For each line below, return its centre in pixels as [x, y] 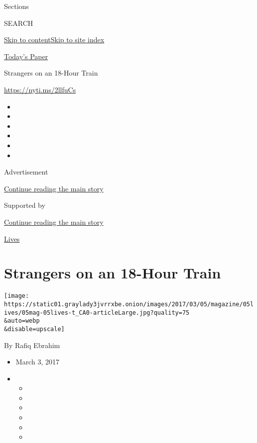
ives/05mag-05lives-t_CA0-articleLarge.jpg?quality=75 [97, 312]
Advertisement [26, 172]
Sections [16, 6]
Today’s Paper [26, 56]
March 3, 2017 [37, 362]
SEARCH [19, 23]
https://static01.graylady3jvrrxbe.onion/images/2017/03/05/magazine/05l [129, 304]
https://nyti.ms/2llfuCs [40, 89]
